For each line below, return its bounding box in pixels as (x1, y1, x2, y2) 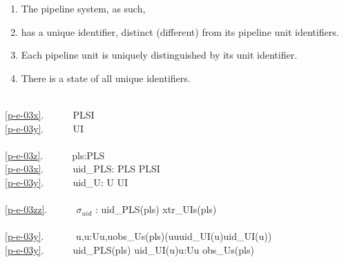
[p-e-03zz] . (5, 202, 48, 216)
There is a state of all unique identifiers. (21, 70, 191, 85)
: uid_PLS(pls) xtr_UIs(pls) (95, 202, 217, 216)
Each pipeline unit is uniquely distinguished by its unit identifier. (21, 48, 298, 62)
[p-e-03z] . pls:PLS (5, 148, 105, 162)
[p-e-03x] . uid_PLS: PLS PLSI (5, 161, 160, 176)
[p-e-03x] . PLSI (5, 107, 95, 121)
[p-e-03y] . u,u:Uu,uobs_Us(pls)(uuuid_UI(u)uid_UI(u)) (5, 229, 272, 243)
